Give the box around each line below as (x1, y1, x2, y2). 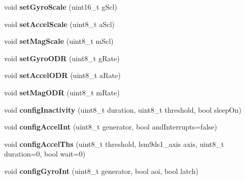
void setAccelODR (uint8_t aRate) (4, 70, 121, 81)
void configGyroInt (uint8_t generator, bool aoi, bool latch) (4, 165, 199, 176)
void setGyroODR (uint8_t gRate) (4, 53, 120, 63)
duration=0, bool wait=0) (4, 148, 86, 159)
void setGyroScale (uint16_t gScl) (4, 2, 117, 12)
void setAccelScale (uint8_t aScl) (4, 18, 115, 29)
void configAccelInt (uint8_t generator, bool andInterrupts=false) (4, 121, 217, 132)
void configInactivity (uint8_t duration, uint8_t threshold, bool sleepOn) (4, 104, 241, 115)
